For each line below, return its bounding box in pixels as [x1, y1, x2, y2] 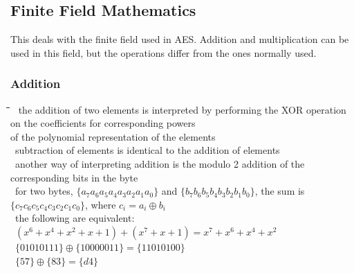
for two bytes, [15, 184, 73, 198]
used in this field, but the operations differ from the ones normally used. [10, 45, 317, 60]
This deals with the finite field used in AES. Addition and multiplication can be [10, 32, 349, 46]
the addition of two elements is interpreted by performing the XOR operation [18, 102, 346, 116]
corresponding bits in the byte [10, 170, 138, 184]
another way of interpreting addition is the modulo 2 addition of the [15, 156, 305, 170]
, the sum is [254, 184, 305, 198]
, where [85, 197, 116, 211]
